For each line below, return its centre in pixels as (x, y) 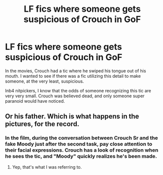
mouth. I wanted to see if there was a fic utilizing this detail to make (73, 76)
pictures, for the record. (42, 124)
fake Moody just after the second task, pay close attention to (79, 144)
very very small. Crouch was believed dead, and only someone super (75, 96)
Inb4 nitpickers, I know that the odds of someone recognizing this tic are (78, 90)
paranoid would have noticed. (35, 101)
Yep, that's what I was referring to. (47, 167)
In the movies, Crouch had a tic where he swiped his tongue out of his (76, 71)
